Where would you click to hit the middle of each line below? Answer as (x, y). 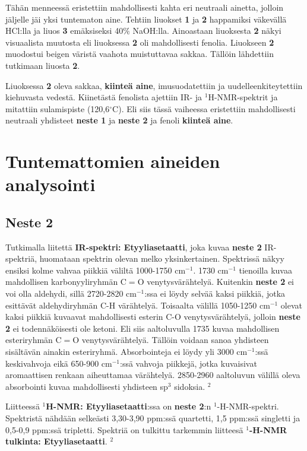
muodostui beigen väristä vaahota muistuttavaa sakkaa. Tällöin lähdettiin (140, 54)
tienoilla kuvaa (265, 270)
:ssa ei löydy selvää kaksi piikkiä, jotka (215, 293)
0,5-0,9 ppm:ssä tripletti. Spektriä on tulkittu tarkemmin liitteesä (124, 429)
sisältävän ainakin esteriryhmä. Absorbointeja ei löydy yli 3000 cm (126, 352)
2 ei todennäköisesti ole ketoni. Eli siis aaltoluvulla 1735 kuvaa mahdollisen (143, 328)
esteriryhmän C (34, 340)
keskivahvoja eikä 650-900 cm (59, 363)
